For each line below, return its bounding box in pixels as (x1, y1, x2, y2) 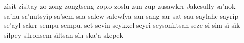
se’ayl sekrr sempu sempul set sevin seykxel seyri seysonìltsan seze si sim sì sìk (4, 20, 240, 30)
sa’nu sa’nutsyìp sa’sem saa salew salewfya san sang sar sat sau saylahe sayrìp (4, 10, 239, 21)
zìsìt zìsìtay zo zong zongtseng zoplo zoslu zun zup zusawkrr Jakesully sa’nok (4, 1, 236, 11)
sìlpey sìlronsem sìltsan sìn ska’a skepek (4, 29, 123, 40)
